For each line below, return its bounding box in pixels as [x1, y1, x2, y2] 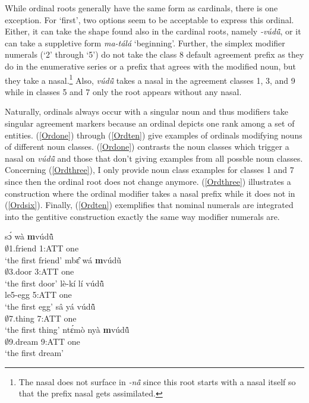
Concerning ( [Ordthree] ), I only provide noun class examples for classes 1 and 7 [5, 163, 294, 176]
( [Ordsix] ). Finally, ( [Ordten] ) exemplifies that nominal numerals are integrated [5, 199, 294, 211]
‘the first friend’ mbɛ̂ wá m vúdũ [5, 253, 122, 266]
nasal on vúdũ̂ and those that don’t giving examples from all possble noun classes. [5, 152, 303, 164]
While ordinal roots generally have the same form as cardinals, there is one [5, 2, 278, 14]
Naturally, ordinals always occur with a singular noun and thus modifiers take [5, 105, 289, 118]
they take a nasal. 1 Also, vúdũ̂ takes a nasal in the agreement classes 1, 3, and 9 [5, 72, 295, 86]
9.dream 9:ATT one [9, 335, 80, 347]
